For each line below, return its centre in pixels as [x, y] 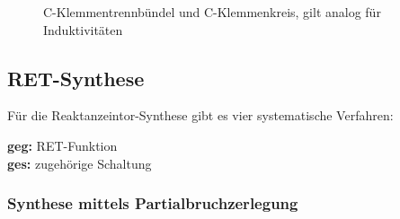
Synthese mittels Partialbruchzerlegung [153, 203]
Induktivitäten [83, 29]
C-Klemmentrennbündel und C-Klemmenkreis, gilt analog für [212, 12]
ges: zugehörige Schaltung [80, 163]
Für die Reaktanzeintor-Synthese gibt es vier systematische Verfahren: [200, 115]
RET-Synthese [76, 78]
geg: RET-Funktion [62, 145]
